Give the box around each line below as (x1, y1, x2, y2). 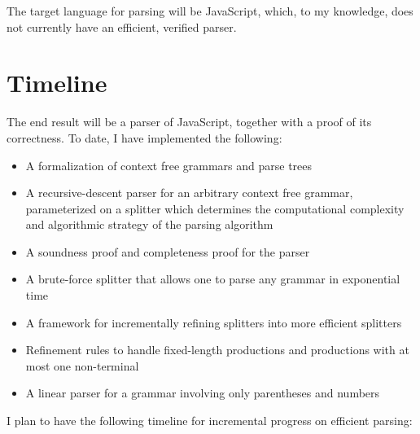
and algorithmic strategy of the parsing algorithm (25, 216, 273, 233)
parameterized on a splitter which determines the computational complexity (25, 199, 405, 217)
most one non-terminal (25, 357, 139, 374)
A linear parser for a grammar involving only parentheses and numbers (25, 384, 380, 401)
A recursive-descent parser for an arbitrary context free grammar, (25, 184, 353, 201)
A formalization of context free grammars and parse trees (25, 156, 313, 173)
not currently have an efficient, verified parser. (7, 18, 237, 35)
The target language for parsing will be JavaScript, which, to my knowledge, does (7, 2, 413, 19)
